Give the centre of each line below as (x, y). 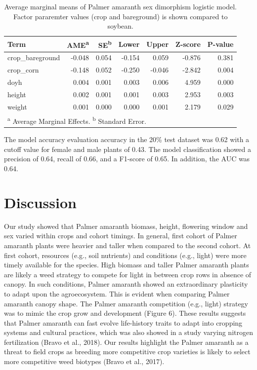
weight (17, 106)
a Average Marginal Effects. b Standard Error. (77, 120)
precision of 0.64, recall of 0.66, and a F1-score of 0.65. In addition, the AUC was (127, 159)
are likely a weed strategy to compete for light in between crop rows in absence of (128, 274)
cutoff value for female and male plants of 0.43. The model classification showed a (128, 149)
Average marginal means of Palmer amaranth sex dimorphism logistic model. (120, 6)
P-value (220, 44)
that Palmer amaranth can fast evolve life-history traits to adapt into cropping (123, 322)
